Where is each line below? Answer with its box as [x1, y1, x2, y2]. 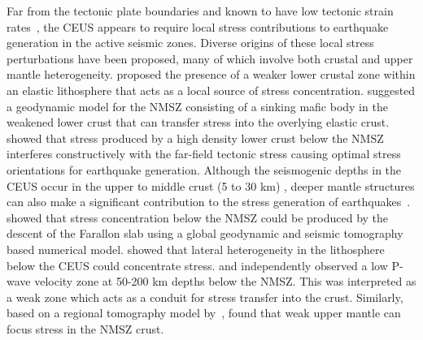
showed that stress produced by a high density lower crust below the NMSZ [7, 129, 384, 146]
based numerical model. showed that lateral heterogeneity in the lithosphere [7, 240, 385, 257]
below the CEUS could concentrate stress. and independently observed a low [7, 256, 388, 273]
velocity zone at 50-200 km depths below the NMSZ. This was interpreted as [34, 273, 416, 290]
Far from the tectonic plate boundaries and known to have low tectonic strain [7, 2, 394, 19]
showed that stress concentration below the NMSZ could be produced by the [7, 209, 389, 226]
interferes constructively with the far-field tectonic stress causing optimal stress [7, 145, 401, 162]
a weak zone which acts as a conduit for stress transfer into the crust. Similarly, [7, 288, 403, 305]
